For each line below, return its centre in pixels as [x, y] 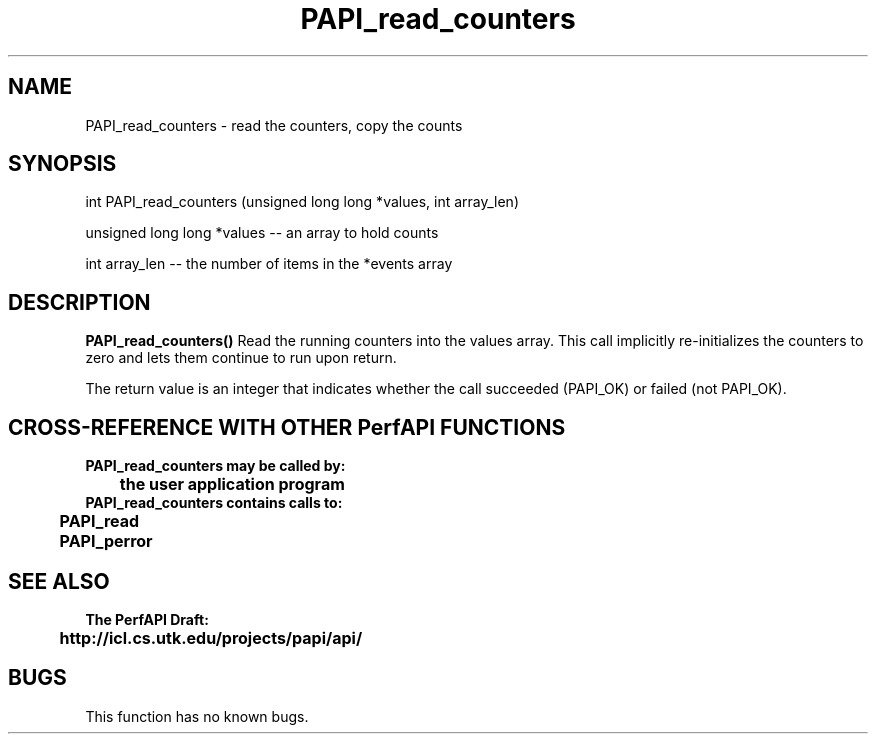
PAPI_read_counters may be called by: [215, 466]
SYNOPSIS [62, 164]
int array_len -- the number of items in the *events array [269, 264]
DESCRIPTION [79, 302]
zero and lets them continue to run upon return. [241, 358]
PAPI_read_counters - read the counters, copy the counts [274, 125]
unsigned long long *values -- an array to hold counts [262, 233]
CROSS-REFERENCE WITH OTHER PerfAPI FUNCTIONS [287, 427]
